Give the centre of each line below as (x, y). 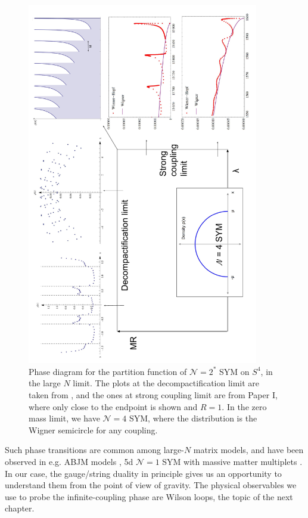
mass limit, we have (64, 418)
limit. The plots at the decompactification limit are (166, 383)
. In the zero (244, 406)
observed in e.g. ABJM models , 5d (69, 461)
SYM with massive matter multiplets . (232, 461)
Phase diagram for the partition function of (108, 371)
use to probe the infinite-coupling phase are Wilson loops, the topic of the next (149, 496)
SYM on (234, 371)
